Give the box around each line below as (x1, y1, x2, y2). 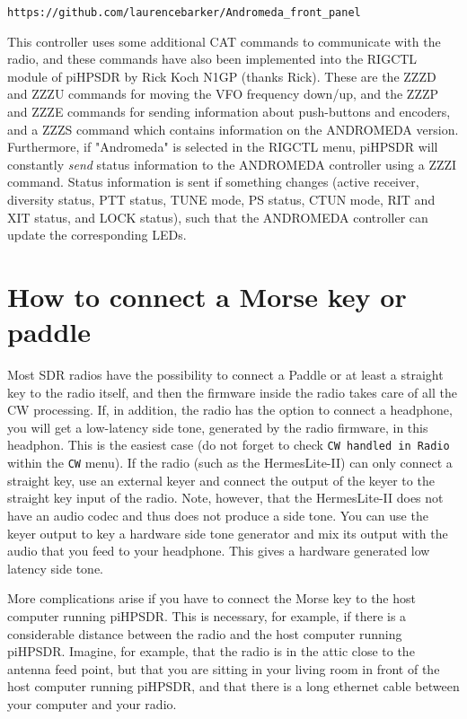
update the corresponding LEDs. (7, 225, 187, 244)
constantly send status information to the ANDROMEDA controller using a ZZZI (7, 154, 457, 173)
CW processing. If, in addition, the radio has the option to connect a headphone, (7, 400, 453, 419)
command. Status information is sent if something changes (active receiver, (7, 172, 419, 191)
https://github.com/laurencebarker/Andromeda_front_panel (7, 6, 361, 19)
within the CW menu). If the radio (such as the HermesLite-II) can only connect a (7, 453, 453, 472)
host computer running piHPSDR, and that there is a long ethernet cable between (7, 677, 460, 696)
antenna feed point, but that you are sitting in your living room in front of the (7, 659, 440, 678)
